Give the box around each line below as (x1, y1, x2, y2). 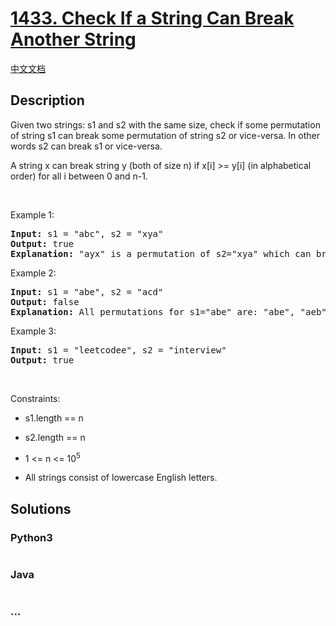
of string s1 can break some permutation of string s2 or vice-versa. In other (10, 129, 320, 141)
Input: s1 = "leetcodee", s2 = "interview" (10, 344, 227, 356)
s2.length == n (24, 431, 86, 443)
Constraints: (10, 392, 61, 404)
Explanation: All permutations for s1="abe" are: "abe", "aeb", (10, 306, 333, 317)
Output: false (10, 296, 80, 307)
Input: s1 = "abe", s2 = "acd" (10, 286, 164, 297)
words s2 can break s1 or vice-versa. (10, 140, 163, 152)
